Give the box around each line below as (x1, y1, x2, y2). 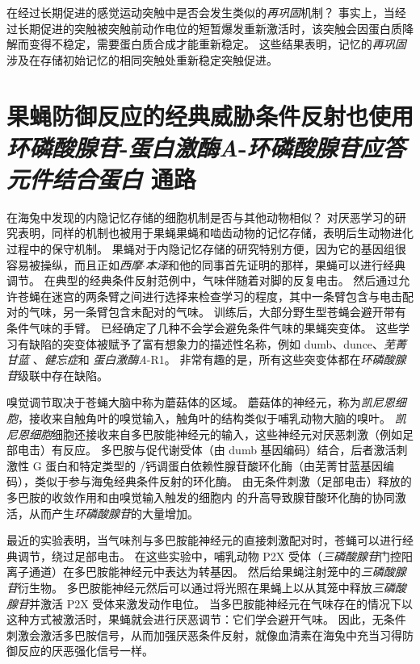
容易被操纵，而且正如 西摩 (6, 256, 142, 273)
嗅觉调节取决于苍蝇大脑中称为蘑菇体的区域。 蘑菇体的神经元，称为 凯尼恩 (6, 394, 395, 411)
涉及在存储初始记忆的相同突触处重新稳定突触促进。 (6, 51, 278, 68)
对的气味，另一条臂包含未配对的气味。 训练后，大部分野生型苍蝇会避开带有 (6, 303, 406, 320)
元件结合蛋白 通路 (6, 161, 196, 195)
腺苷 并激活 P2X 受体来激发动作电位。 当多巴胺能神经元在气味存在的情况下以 (6, 595, 414, 612)
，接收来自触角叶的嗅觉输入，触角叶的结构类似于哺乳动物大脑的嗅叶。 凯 (18, 410, 406, 426)
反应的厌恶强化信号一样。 (17, 642, 153, 659)
